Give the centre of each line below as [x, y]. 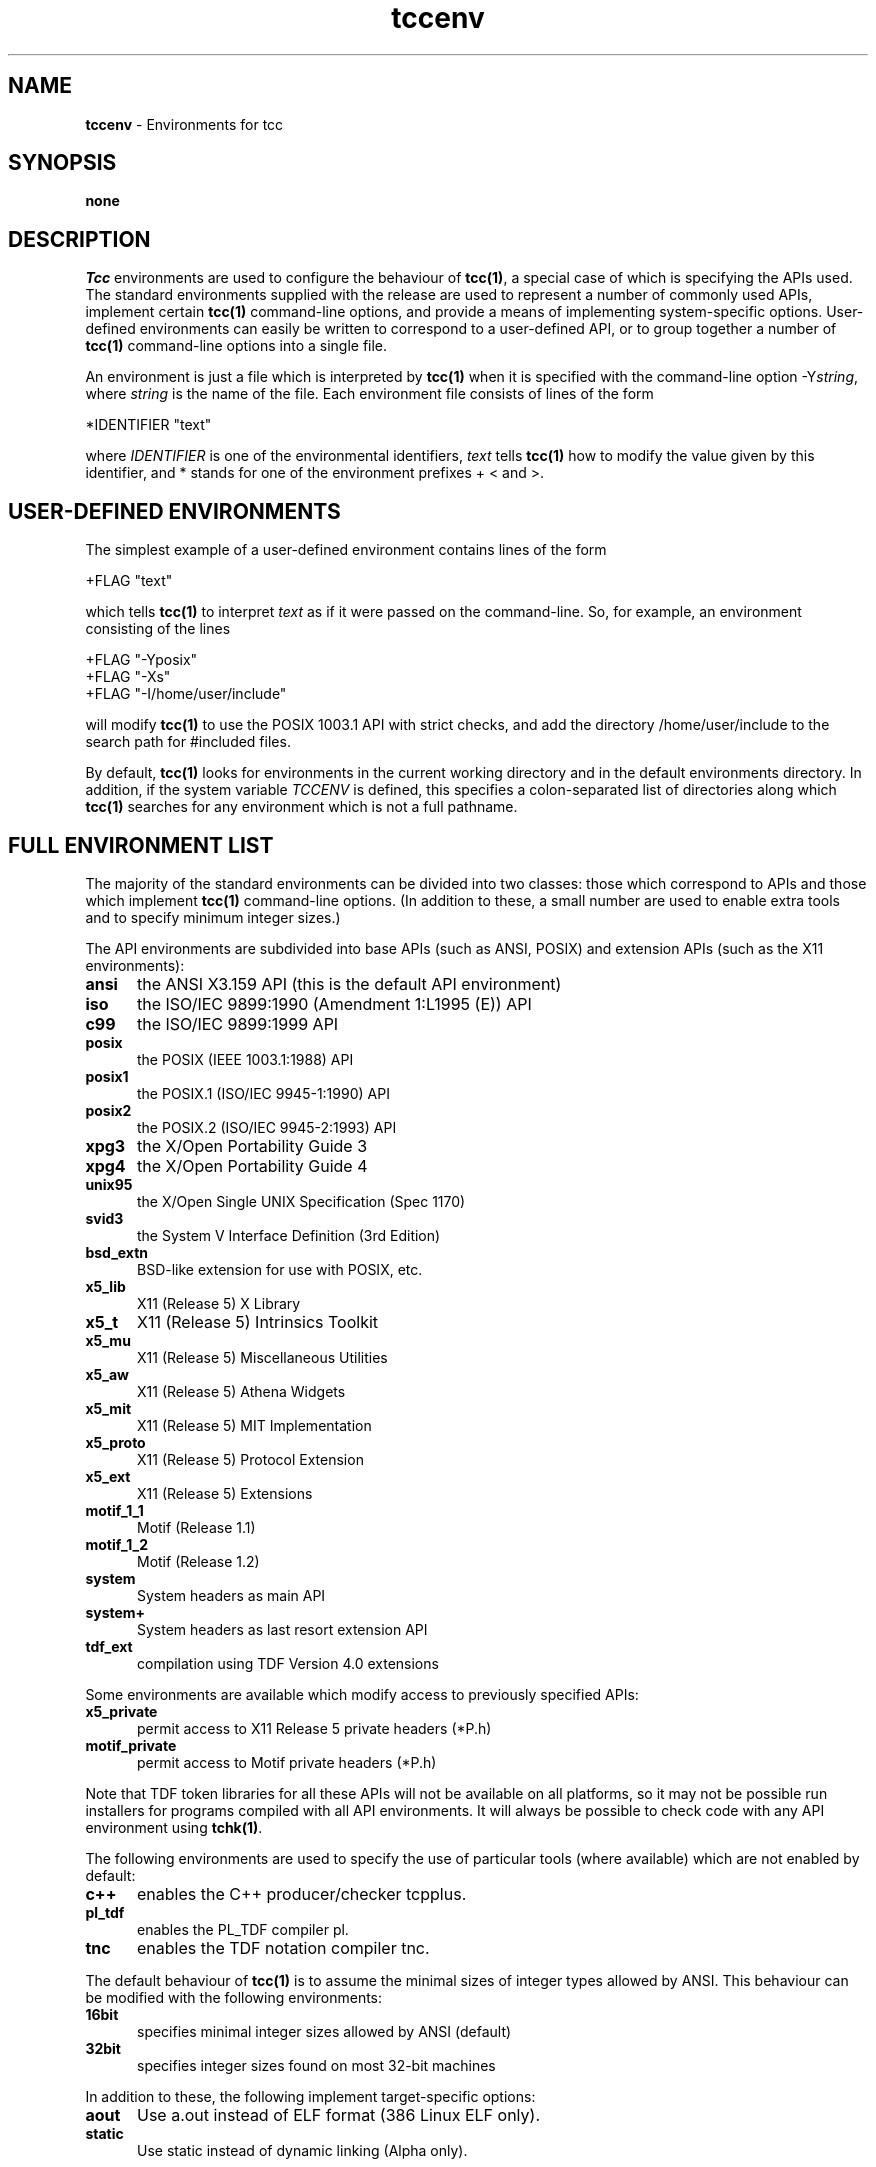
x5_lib [105, 1286]
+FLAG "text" [129, 581]
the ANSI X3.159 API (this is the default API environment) [349, 983]
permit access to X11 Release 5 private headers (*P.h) [314, 1728]
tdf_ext [109, 1646]
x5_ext [108, 1476]
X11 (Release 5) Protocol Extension [250, 1459]
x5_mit [108, 1408]
